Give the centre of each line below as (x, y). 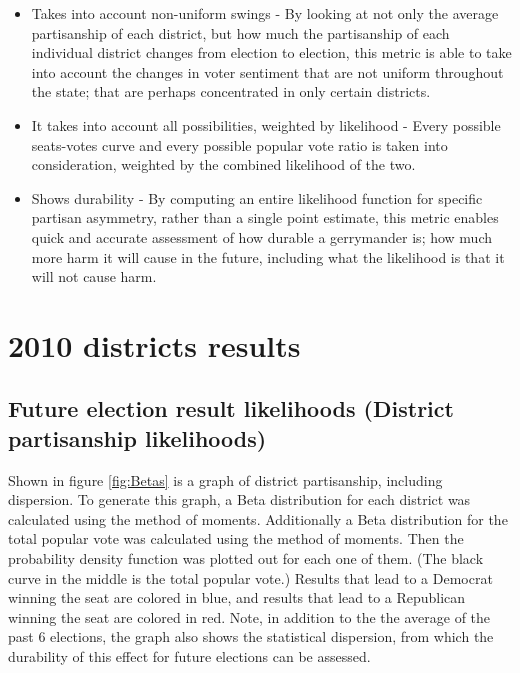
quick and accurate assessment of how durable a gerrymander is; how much (262, 236)
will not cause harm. (94, 276)
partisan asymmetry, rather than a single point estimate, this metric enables (265, 217)
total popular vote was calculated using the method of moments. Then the (236, 538)
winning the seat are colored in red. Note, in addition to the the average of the (249, 616)
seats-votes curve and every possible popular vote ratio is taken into (239, 144)
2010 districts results (154, 344)
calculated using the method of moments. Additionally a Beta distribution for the (258, 518)
